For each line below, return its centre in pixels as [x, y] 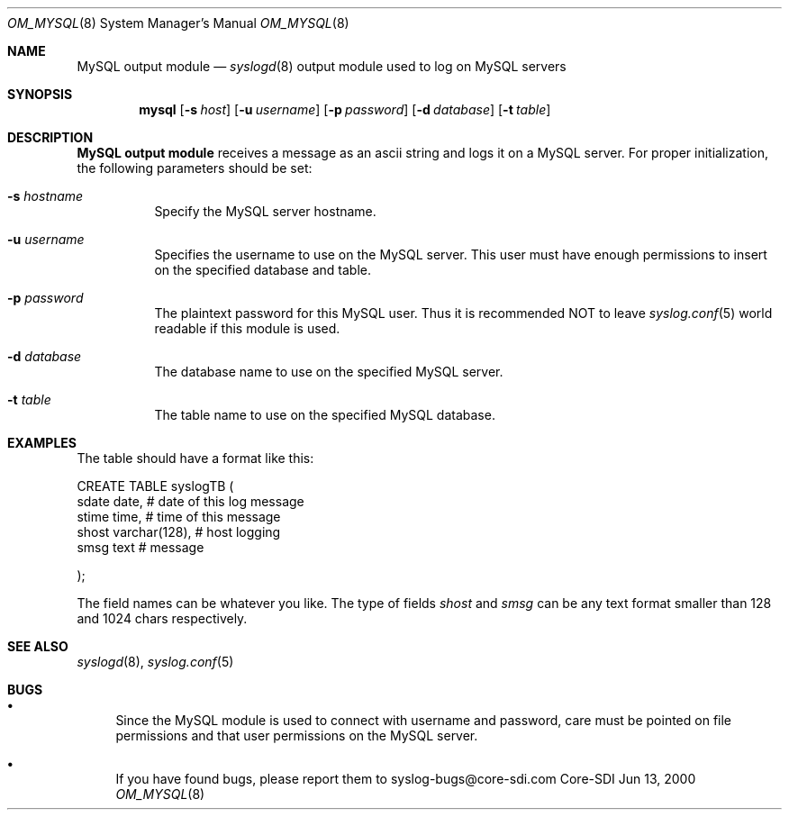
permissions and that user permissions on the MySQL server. [297, 735]
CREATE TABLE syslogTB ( [155, 486]
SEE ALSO [38, 646]
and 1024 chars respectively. [162, 618]
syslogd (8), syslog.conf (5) [155, 662]
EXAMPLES [42, 443]
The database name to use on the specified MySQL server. [329, 372]
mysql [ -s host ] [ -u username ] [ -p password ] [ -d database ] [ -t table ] [345, 109]
